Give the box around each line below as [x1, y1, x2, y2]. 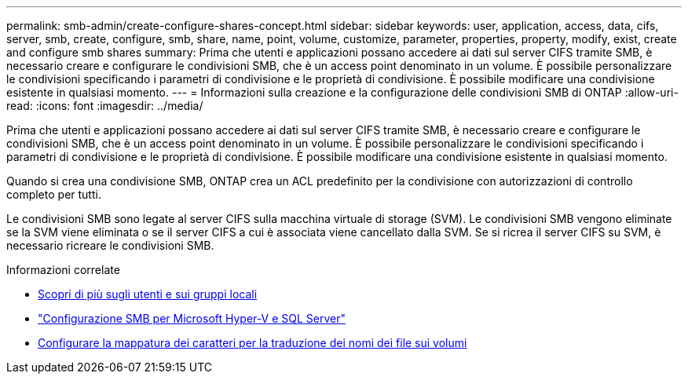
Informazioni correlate [6, 263, 120, 276]
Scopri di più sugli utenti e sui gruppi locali [38, 287, 258, 301]
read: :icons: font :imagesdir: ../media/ [6, 99, 203, 112]
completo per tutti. [6, 188, 101, 201]
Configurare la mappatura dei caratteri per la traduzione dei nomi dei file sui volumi [38, 336, 467, 349]
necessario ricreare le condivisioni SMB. [6, 239, 214, 252]
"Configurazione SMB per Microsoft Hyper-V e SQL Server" [38, 312, 346, 325]
